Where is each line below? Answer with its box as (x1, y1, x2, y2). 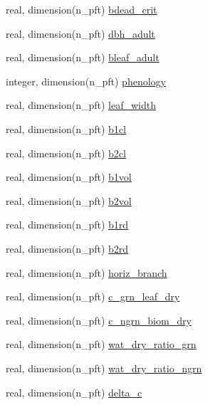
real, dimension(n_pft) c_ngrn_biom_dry (6, 312, 192, 327)
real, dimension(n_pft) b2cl (6, 145, 126, 160)
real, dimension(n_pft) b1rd (6, 217, 129, 232)
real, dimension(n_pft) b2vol (6, 193, 132, 208)
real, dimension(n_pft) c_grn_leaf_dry (6, 289, 180, 304)
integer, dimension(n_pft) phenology (6, 73, 166, 88)
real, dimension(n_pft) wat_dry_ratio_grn (6, 337, 197, 352)
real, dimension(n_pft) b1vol (6, 169, 132, 184)
